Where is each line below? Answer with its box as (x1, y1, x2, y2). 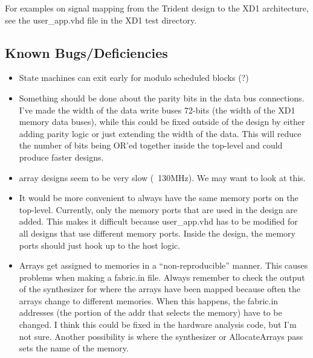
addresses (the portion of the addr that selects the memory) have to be (19, 306, 282, 319)
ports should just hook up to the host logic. (19, 238, 181, 251)
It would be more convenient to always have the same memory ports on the (19, 191, 298, 204)
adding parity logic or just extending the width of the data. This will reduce (19, 127, 302, 139)
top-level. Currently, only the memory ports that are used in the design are (19, 203, 297, 216)
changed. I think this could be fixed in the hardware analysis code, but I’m (19, 318, 297, 331)
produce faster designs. (19, 150, 104, 163)
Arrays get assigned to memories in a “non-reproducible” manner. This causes (19, 259, 308, 272)
